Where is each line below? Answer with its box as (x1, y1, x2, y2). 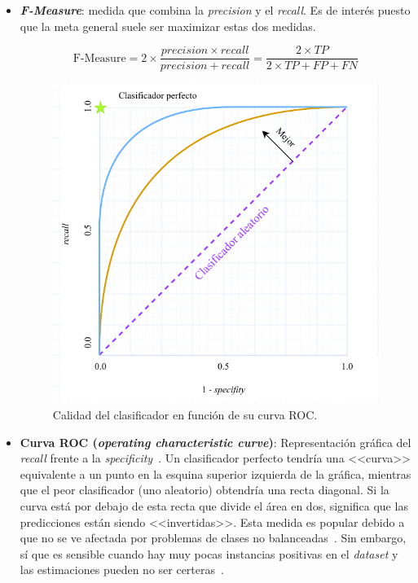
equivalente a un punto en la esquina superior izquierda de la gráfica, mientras (20, 465, 411, 482)
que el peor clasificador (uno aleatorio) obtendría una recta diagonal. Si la (20, 481, 389, 498)
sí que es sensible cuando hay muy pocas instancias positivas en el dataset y (20, 545, 398, 562)
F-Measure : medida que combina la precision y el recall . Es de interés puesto (20, 2, 411, 18)
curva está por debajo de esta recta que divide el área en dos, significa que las (20, 498, 408, 515)
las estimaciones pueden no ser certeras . (20, 561, 224, 578)
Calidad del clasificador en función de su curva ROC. (52, 406, 318, 423)
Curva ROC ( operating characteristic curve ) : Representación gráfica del (20, 433, 411, 450)
